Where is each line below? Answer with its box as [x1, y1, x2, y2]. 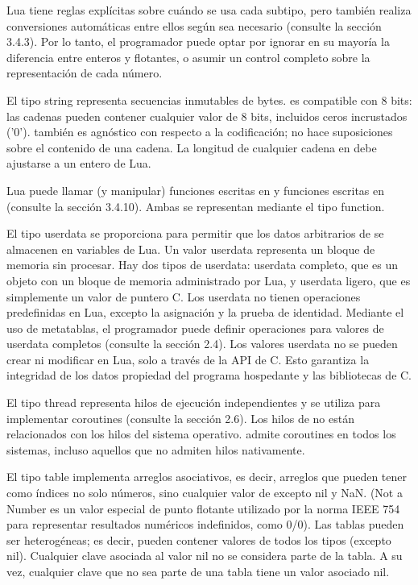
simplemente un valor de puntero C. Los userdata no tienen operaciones [6, 288, 361, 305]
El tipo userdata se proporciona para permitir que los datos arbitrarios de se [6, 225, 384, 242]
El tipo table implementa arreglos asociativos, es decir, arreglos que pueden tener [6, 468, 408, 485]
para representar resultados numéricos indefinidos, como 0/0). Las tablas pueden [6, 516, 404, 533]
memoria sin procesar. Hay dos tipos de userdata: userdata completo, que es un [6, 256, 399, 273]
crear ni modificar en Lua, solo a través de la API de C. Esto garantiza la [6, 351, 370, 367]
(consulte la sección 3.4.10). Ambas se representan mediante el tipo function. [6, 197, 385, 214]
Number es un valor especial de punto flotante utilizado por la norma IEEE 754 [6, 500, 400, 517]
